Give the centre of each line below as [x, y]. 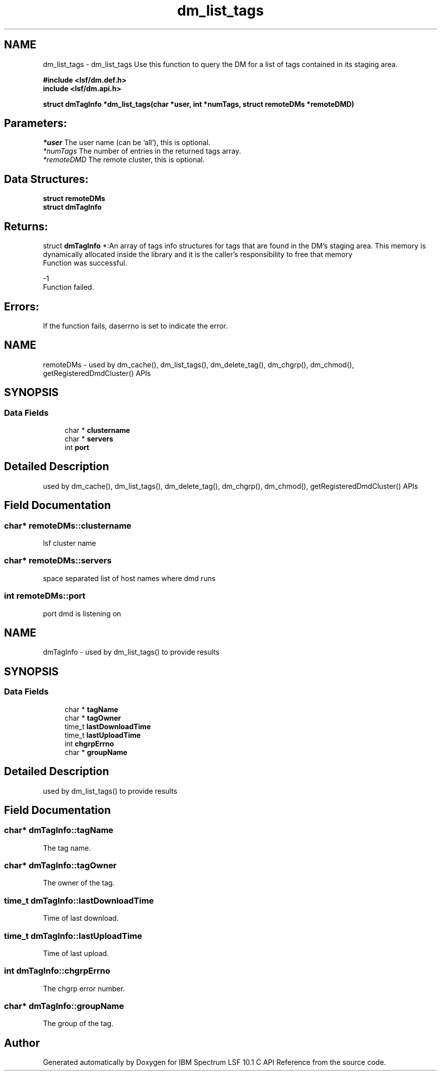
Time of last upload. [76, 953]
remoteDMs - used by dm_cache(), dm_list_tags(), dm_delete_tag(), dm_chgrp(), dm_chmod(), [199, 364]
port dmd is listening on [82, 613]
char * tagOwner [93, 718]
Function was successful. [85, 263]
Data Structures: [46, 179]
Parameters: [35, 123]
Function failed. [68, 287]
